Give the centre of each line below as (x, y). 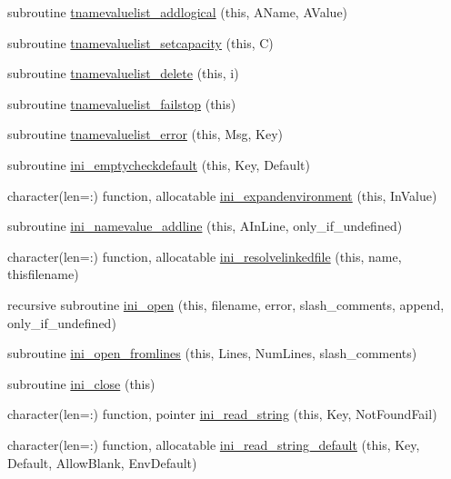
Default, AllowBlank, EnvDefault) (102, 462)
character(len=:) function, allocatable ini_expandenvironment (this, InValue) (222, 195)
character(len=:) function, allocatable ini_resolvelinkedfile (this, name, (205, 256)
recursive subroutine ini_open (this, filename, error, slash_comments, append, (226, 304)
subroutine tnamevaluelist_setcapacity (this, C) (140, 42)
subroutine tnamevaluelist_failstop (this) (122, 103)
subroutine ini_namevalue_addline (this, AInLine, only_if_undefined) (205, 226)
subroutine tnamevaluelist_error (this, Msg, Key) (145, 134)
